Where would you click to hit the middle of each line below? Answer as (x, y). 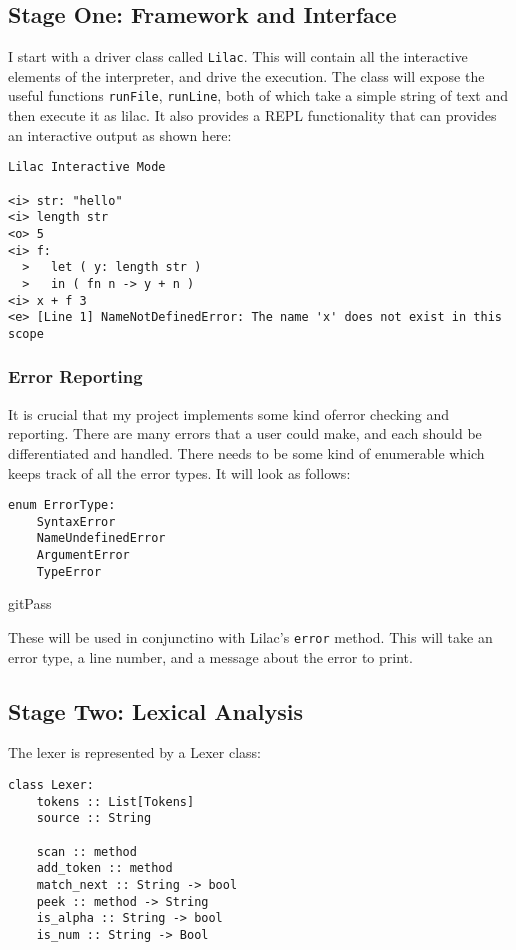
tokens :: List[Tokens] (115, 801)
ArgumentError (83, 555)
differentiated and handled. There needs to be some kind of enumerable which (246, 452)
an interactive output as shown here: (120, 134)
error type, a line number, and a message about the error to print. (210, 656)
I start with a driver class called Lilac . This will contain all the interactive (238, 56)
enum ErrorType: (62, 505)
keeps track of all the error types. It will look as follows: (179, 472)
